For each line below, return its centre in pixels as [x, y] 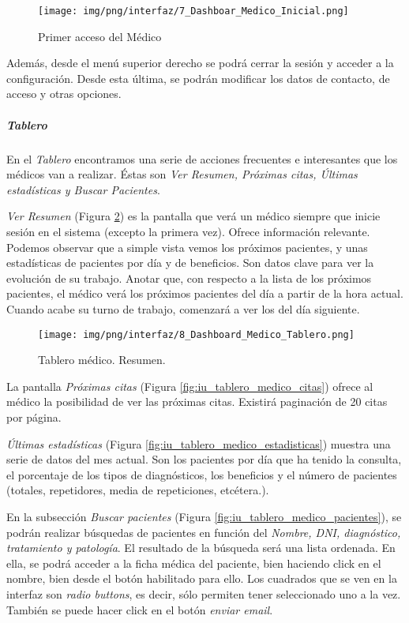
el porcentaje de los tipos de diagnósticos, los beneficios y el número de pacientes [202, 474]
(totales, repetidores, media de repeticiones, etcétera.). [138, 490]
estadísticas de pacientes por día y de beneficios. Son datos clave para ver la [190, 263]
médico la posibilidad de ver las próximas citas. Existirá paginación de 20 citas [197, 402]
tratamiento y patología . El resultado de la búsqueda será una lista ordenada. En [201, 548]
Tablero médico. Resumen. [102, 360]
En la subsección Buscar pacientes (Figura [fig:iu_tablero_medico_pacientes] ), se [204, 516]
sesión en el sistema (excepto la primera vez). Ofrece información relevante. [188, 231]
